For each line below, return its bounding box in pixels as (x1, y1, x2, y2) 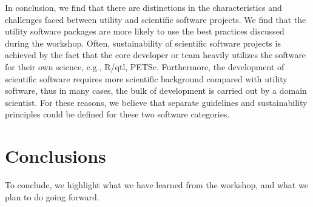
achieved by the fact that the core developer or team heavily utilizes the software (5, 48, 306, 61)
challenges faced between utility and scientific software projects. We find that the (5, 13, 306, 25)
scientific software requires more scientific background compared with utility (5, 72, 288, 85)
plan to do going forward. (5, 190, 99, 203)
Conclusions (5, 143, 106, 168)
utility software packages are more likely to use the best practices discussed (5, 25, 284, 38)
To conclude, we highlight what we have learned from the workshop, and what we (5, 179, 308, 191)
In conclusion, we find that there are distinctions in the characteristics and (5, 1, 282, 13)
